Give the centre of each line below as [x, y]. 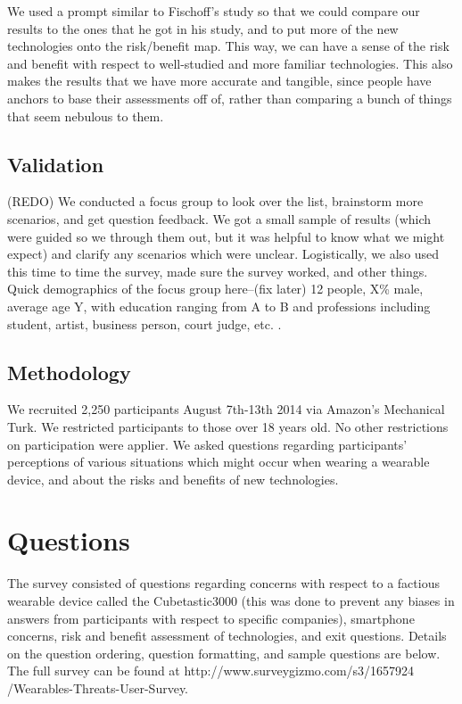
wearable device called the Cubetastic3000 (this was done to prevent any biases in [231, 600]
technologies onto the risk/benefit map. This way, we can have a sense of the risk [228, 46]
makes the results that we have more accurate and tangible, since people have [219, 81]
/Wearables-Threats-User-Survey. [98, 687]
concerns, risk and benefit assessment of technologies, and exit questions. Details [227, 636]
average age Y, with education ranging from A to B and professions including [219, 306]
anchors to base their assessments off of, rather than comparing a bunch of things [230, 98]
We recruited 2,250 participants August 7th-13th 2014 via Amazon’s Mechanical [226, 409]
